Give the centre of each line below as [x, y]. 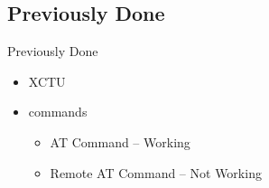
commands [58, 112]
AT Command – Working [120, 141]
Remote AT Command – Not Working [156, 172]
